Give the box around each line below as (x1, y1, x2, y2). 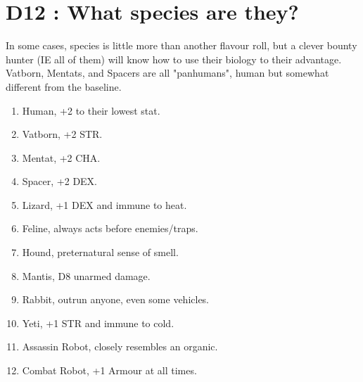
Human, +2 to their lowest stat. (22, 103, 160, 117)
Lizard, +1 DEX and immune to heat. (22, 197, 187, 212)
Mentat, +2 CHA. (22, 150, 101, 165)
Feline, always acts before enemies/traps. (22, 221, 198, 236)
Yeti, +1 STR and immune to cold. (22, 315, 174, 330)
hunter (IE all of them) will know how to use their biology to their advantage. (6, 51, 342, 66)
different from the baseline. (6, 79, 122, 94)
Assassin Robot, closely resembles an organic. (22, 339, 218, 354)
